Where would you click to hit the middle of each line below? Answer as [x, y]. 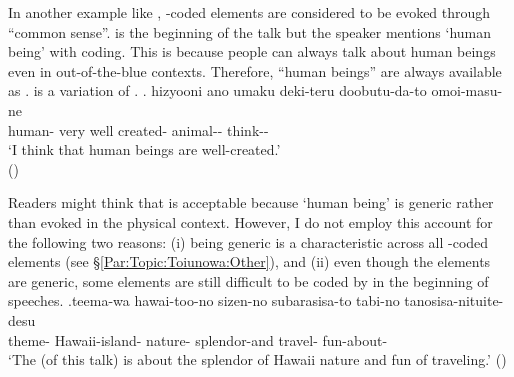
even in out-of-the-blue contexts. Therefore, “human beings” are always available [255, 70]
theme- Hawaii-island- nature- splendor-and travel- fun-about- [198, 339]
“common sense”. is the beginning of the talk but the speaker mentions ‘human [250, 31]
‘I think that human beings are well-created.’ [144, 149]
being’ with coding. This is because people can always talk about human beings [252, 51]
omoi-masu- [467, 90]
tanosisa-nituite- [454, 300]
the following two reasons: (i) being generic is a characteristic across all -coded [248, 241]
